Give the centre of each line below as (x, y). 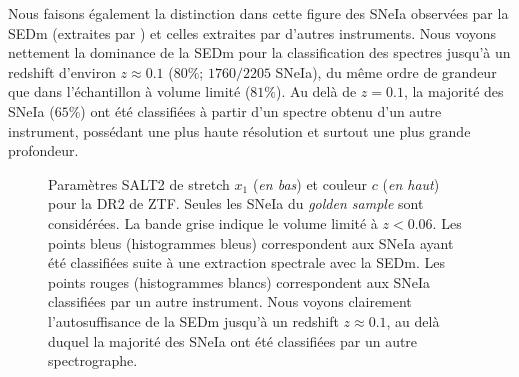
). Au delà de (316, 91)
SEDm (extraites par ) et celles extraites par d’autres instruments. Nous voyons (252, 32)
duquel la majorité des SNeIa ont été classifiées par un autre (233, 340)
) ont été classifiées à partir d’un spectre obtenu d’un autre (261, 110)
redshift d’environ (62, 71)
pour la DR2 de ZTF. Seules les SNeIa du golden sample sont (236, 203)
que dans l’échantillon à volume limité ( (129, 91)
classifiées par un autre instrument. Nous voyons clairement (230, 301)
